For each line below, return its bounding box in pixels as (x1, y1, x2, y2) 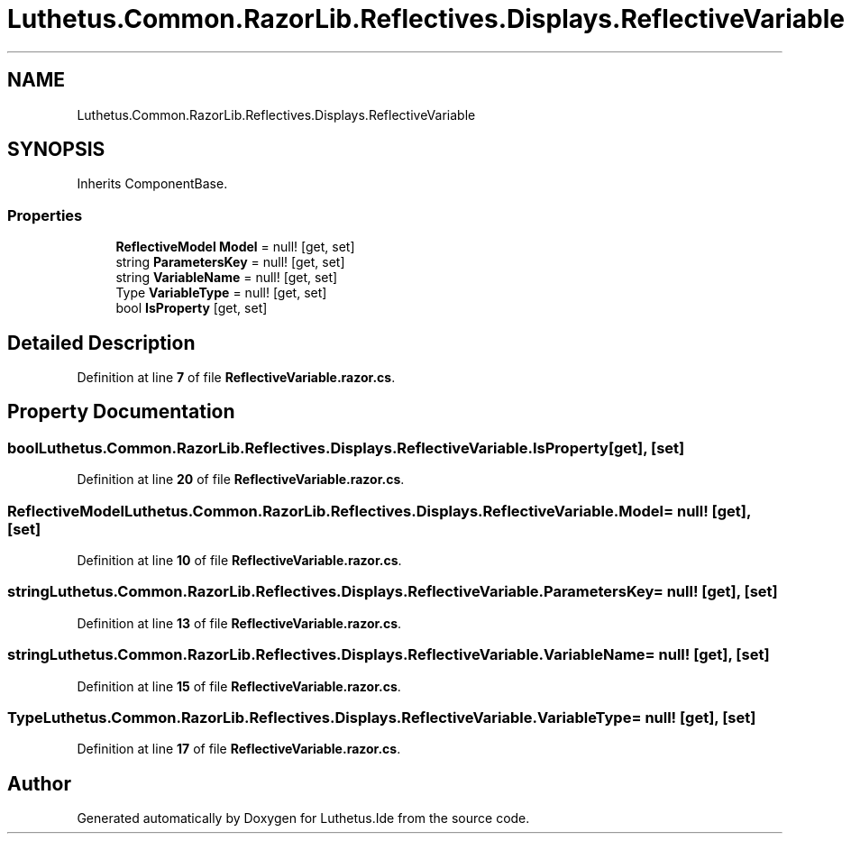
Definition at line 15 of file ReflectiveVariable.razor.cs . (77, 678, 401, 694)
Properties (7, 206, 83, 224)
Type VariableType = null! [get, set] (115, 285, 327, 301)
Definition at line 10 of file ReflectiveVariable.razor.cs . (77, 553, 402, 568)
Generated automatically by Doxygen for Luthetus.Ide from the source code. (77, 810, 530, 827)
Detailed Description (7, 331, 196, 354)
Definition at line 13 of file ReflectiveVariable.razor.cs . (77, 615, 402, 631)
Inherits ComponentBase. (77, 176, 228, 192)
